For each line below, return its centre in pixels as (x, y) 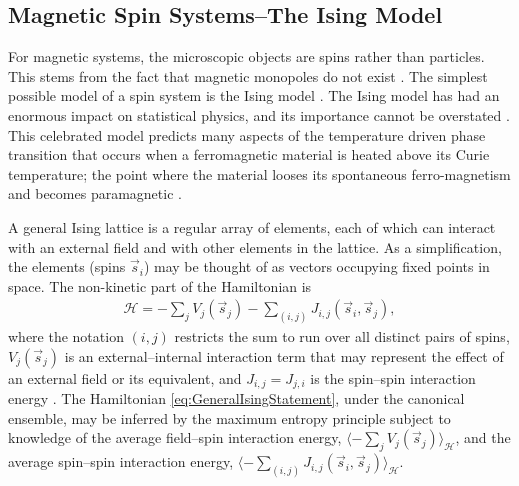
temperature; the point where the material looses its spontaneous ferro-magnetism (259, 173)
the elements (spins (67, 266)
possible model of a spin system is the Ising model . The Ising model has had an (254, 95)
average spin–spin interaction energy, (121, 461)
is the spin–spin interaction (393, 377)
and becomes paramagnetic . (95, 193)
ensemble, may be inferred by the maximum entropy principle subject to (229, 417)
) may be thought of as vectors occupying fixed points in (316, 266)
